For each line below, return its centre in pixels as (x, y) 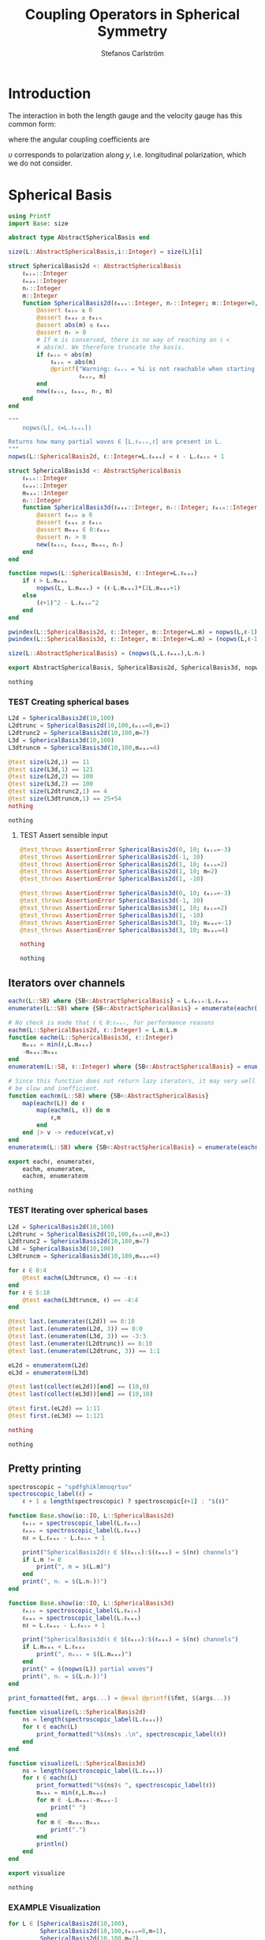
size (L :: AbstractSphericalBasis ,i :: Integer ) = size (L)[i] (105, 252)
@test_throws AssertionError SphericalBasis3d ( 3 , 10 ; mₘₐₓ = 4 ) (124, 930)
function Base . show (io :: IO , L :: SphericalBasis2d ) (91, 1516)
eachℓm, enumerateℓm (55, 1177)
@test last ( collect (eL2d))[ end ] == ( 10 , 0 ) (79, 1387)
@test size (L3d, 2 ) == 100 (50, 784)
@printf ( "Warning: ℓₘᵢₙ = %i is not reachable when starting (152, 369)
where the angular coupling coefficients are (79, 139)
